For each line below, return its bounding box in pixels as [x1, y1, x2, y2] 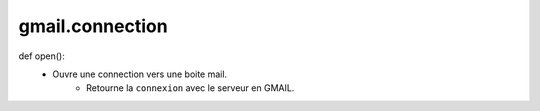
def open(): [18, 50, 65, 62]
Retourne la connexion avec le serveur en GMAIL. [86, 82, 295, 94]
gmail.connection [18, 15, 169, 37]
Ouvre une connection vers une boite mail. [52, 68, 228, 80]
